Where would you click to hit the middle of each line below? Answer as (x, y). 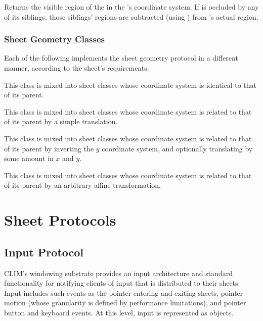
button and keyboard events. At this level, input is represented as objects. (119, 312)
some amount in (29, 158)
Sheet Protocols (60, 220)
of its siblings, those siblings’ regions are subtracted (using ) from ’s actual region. (131, 16)
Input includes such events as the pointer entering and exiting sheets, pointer (124, 292)
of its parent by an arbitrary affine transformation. (82, 185)
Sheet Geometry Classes (54, 39)
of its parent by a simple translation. (61, 121)
